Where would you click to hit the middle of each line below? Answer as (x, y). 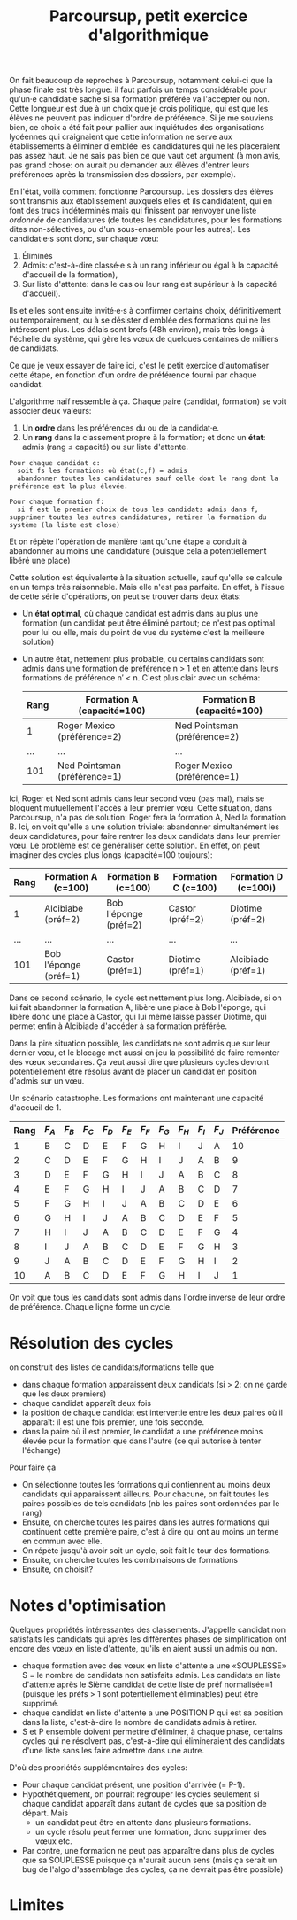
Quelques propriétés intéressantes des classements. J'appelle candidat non (147, 1630)
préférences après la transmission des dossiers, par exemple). (123, 175)
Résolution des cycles (91, 1343)
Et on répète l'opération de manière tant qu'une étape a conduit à (128, 541)
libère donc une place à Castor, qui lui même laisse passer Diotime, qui (138, 1017)
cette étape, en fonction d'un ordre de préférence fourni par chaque (133, 375)
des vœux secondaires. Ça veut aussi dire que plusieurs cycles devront (139, 1062)
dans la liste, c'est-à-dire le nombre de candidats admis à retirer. (140, 1722)
